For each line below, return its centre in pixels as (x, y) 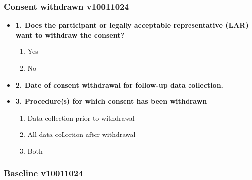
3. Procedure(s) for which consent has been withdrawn (111, 101)
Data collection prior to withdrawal (81, 117)
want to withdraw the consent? (70, 34)
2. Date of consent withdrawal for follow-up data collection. (120, 84)
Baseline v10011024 (44, 173)
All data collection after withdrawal (82, 134)
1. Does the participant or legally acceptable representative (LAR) (132, 25)
